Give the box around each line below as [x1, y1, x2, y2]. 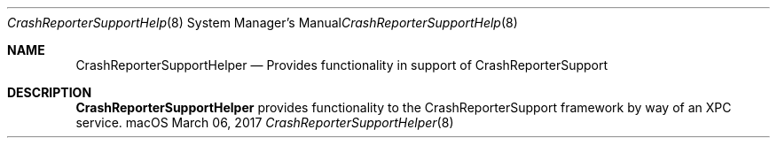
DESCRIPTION [7, 85, 92, 100]
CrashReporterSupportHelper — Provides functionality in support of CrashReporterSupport [75, 57, 608, 72]
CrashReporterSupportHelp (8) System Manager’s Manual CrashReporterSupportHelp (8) [7, 15, 518, 30]
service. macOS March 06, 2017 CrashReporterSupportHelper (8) [75, 115, 454, 130]
